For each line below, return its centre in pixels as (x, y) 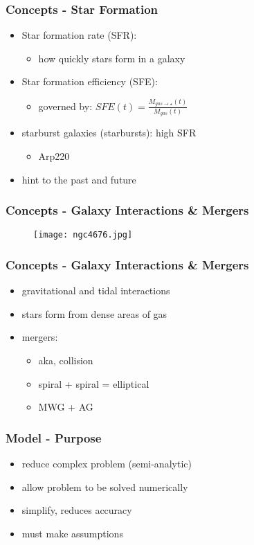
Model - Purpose (54, 437)
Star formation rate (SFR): (79, 35)
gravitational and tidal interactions (96, 291)
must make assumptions (72, 533)
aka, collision (66, 360)
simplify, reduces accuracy (77, 510)
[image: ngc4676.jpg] (83, 235)
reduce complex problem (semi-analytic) (107, 463)
